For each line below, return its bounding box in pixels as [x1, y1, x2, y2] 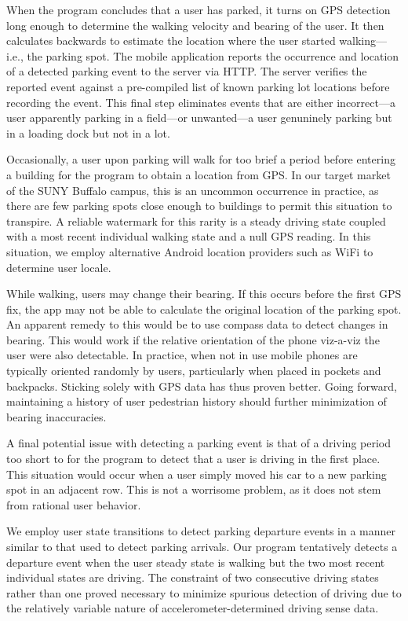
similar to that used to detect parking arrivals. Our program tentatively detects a [6, 538, 398, 554]
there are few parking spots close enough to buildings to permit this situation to [6, 197, 392, 214]
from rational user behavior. [6, 496, 141, 513]
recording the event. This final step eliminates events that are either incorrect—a [6, 94, 395, 110]
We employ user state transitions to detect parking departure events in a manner [6, 523, 396, 539]
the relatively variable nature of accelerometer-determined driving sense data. [6, 600, 379, 616]
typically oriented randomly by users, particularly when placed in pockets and [6, 362, 381, 379]
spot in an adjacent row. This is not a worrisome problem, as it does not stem [6, 481, 381, 498]
